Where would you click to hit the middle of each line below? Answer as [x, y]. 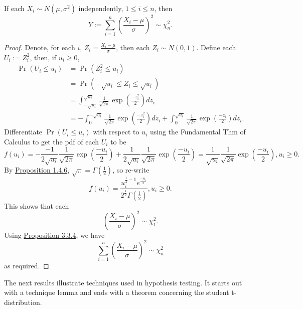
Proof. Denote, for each [40, 47]
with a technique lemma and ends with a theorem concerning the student [117, 292]
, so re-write [131, 170]
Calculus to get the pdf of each [52, 141]
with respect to [116, 132]
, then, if [43, 57]
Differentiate [23, 132]
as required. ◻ [27, 266]
